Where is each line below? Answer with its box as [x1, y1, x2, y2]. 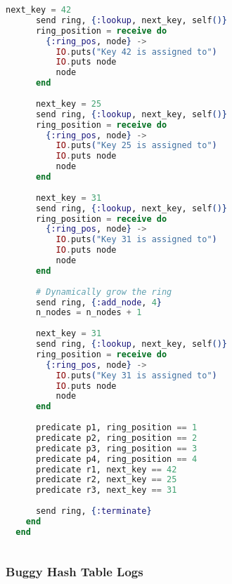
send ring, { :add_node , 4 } [35, 297, 162, 307]
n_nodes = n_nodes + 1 [35, 307, 142, 318]
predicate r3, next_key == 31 [35, 485, 177, 496]
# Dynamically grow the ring [35, 286, 172, 297]
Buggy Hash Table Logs [6, 563, 143, 580]
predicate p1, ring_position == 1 [35, 423, 198, 432]
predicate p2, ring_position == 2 [35, 432, 198, 443]
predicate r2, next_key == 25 [35, 474, 177, 485]
